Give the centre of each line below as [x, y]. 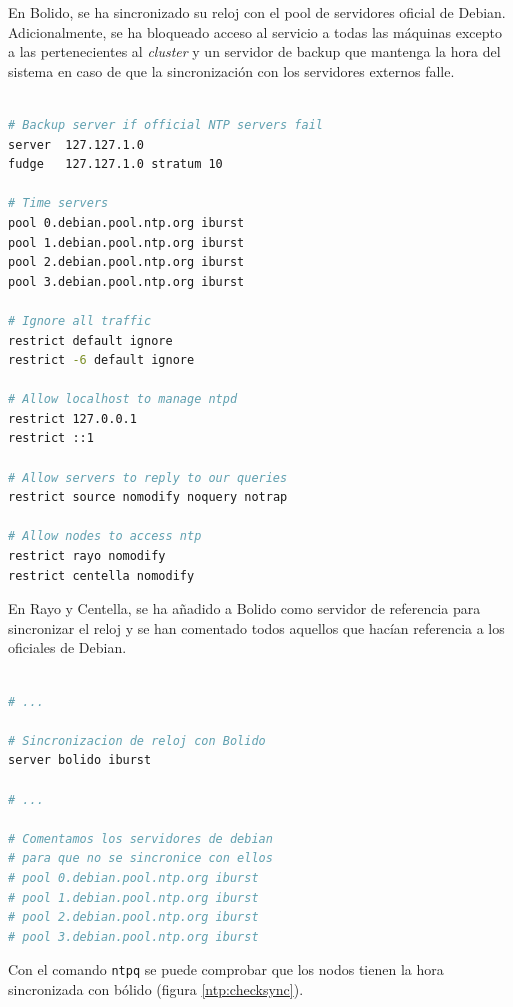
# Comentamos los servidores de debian [140, 838]
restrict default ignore [90, 340]
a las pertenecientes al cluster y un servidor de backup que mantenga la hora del [254, 51]
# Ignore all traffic [80, 320]
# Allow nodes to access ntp [105, 536]
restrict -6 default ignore [101, 360]
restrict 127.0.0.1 [72, 418]
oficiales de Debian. [67, 647]
